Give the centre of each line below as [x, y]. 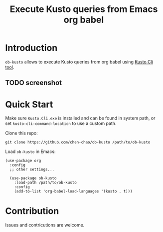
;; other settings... [32, 169]
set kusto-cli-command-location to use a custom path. [61, 123]
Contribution [32, 211]
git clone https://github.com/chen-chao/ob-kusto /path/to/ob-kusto [78, 142]
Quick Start [29, 104]
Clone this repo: [22, 133]
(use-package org [23, 161]
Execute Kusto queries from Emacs [84, 9]
